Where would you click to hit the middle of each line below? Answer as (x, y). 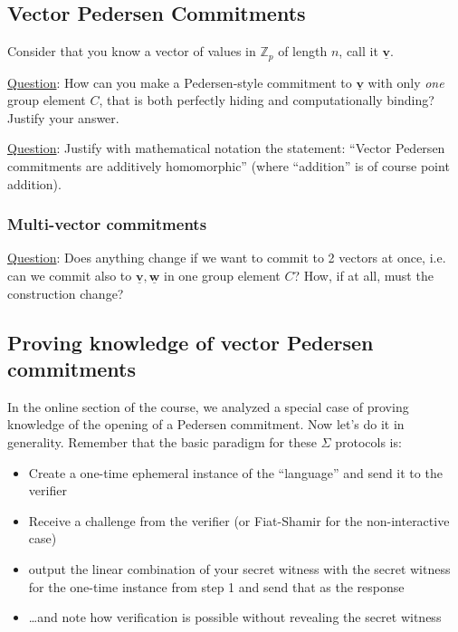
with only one (406, 82)
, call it (358, 51)
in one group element (222, 276)
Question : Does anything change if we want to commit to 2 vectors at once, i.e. (227, 258)
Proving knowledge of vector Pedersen (191, 342)
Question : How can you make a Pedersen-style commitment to (180, 82)
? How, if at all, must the (363, 276)
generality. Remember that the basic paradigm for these (162, 442)
